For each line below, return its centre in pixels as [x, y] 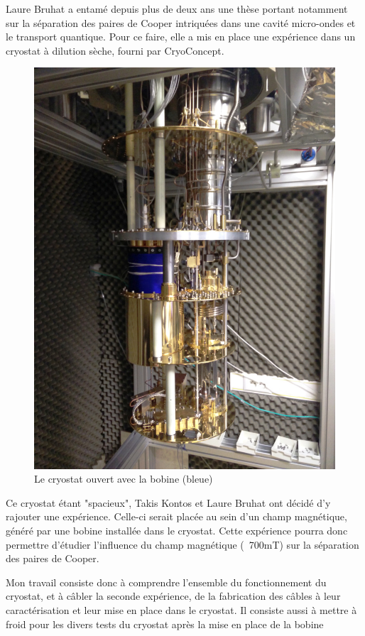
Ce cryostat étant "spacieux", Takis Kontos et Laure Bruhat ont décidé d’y [168, 502]
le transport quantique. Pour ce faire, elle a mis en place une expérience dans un [181, 37]
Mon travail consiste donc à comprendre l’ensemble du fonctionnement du [166, 582]
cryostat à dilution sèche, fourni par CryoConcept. [115, 50]
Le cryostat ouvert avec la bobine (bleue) [124, 479]
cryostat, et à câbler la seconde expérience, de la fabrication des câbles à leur [173, 596]
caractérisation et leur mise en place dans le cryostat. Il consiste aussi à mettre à [181, 610]
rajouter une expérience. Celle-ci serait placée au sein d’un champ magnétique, [176, 516]
